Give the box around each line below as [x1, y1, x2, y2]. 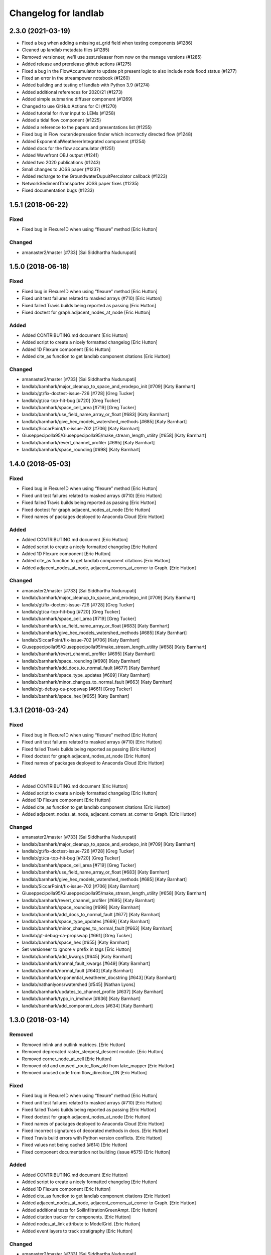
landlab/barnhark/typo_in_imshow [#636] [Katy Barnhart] [22, 995, 141, 1001]
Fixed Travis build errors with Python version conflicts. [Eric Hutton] [22, 1135, 162, 1141]
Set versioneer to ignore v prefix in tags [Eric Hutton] [22, 946, 131, 952]
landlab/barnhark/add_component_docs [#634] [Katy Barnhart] [22, 1002, 153, 1009]
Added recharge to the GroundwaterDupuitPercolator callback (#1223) [22, 173, 168, 179]
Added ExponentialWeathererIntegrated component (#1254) [22, 138, 146, 144]
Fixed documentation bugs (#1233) [22, 187, 95, 193]
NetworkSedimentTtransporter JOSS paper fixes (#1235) [22, 180, 139, 186]
